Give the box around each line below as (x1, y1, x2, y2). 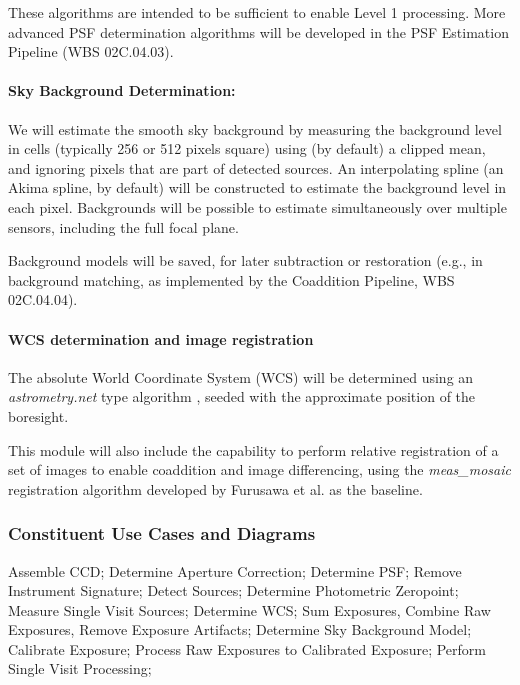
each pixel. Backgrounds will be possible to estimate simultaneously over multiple (8, 196, 507, 217)
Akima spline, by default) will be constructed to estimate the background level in (8, 177, 507, 198)
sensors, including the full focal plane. (8, 216, 239, 237)
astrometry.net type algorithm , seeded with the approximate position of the (8, 386, 476, 407)
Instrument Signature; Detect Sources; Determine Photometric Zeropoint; (8, 580, 459, 601)
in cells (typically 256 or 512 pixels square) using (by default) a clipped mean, (8, 138, 486, 159)
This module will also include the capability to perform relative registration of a (8, 439, 499, 460)
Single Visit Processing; (8, 658, 152, 679)
